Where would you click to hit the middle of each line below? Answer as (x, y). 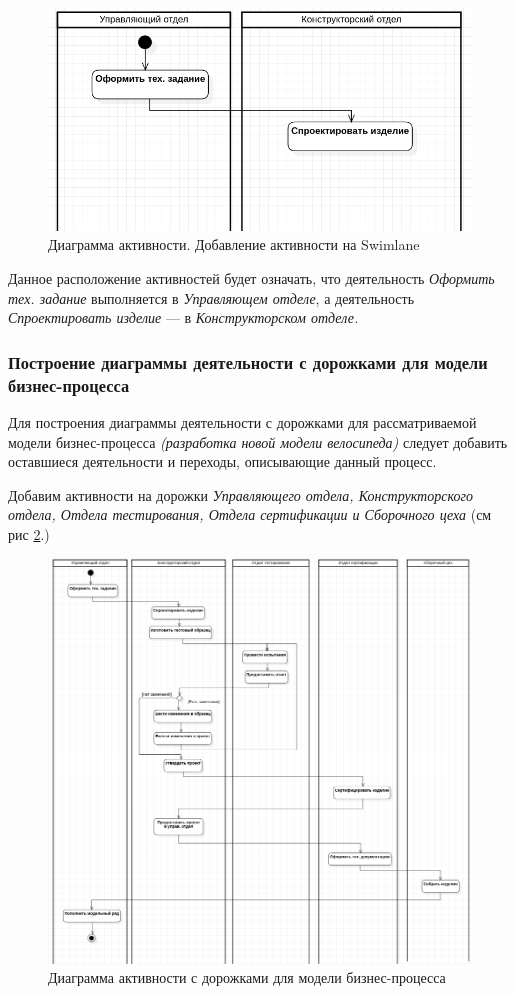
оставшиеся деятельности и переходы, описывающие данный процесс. (222, 461)
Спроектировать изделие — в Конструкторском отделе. (183, 317)
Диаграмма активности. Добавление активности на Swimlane (234, 244)
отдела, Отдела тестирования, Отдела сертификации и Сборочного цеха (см (250, 514)
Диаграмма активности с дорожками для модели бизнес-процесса (247, 977)
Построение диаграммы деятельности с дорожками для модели (248, 361)
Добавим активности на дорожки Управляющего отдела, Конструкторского (240, 494)
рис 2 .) (29, 533)
